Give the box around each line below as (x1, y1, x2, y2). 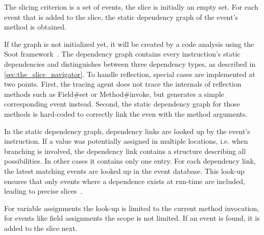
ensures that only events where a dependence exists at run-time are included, (4, 175, 245, 186)
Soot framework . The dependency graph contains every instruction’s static (4, 48, 241, 59)
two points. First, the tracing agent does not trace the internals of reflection (4, 79, 242, 89)
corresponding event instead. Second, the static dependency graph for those (4, 98, 241, 109)
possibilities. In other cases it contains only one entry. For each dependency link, (4, 155, 256, 166)
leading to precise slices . (4, 186, 83, 196)
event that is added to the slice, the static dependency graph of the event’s (4, 11, 238, 22)
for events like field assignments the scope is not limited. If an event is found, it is (4, 213, 260, 223)
